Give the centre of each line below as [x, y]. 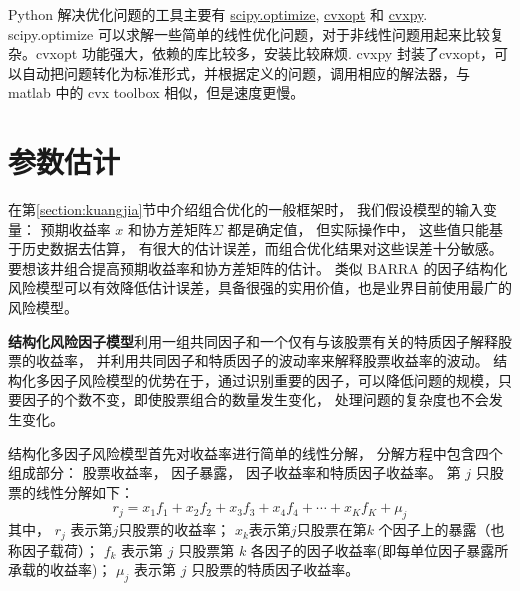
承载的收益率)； [60, 569]
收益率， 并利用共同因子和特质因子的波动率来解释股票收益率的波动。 [262, 360]
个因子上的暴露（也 [441, 529]
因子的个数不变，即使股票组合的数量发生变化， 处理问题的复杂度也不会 [255, 399]
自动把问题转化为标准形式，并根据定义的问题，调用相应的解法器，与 [245, 72]
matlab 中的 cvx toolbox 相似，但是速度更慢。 [156, 92]
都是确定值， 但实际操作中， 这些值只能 [358, 228]
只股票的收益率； [174, 529]
